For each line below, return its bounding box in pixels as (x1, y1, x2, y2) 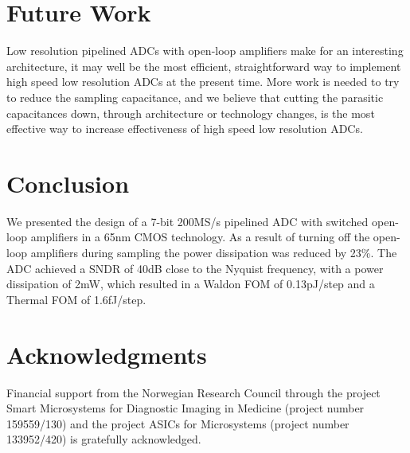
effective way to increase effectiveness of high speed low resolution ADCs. (6, 120, 363, 137)
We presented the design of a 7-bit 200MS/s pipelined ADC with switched (6, 213, 369, 229)
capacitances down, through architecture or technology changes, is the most (6, 104, 375, 121)
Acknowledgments (6, 338, 207, 370)
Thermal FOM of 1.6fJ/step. (6, 291, 146, 307)
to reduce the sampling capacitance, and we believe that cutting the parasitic (6, 88, 384, 105)
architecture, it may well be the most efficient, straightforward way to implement (6, 57, 401, 74)
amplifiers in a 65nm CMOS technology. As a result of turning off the (30, 228, 370, 245)
